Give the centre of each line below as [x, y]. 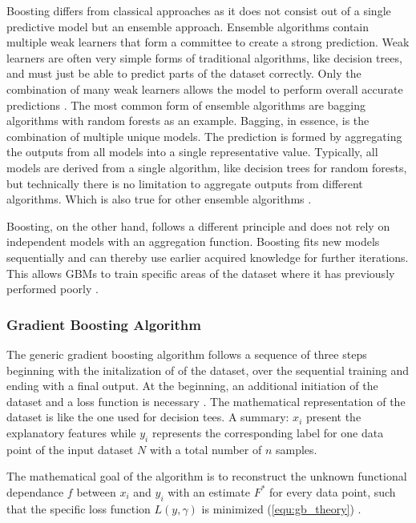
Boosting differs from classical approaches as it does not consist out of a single [199, 10]
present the [333, 417]
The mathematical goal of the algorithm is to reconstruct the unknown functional [207, 476]
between [96, 491]
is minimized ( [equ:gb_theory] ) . [281, 508]
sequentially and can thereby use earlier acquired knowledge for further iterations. [208, 257]
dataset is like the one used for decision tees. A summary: [148, 417]
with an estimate [209, 491]
